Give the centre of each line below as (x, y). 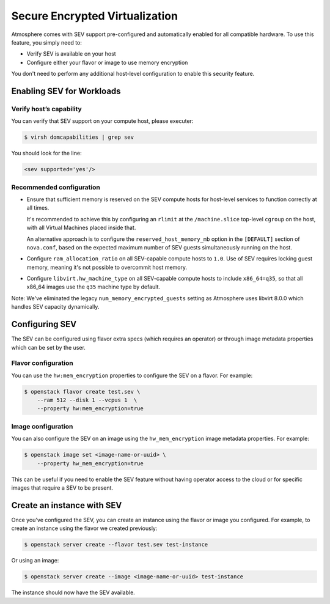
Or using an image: (35, 561)
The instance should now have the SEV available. (73, 592)
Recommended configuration (56, 187)
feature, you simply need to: (47, 42)
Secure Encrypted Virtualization (95, 16)
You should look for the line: (46, 153)
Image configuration (42, 426)
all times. (38, 208)
